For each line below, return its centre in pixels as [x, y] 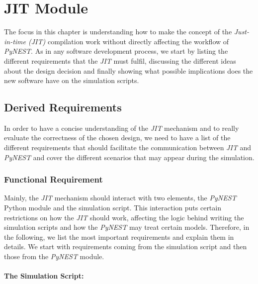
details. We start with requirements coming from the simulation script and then [126, 246]
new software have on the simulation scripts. [72, 80]
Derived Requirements [63, 107]
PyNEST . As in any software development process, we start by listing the [116, 51]
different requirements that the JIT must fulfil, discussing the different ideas [120, 60]
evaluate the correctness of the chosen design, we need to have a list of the [117, 138]
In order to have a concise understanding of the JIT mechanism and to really [122, 128]
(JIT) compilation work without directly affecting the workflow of [129, 41]
